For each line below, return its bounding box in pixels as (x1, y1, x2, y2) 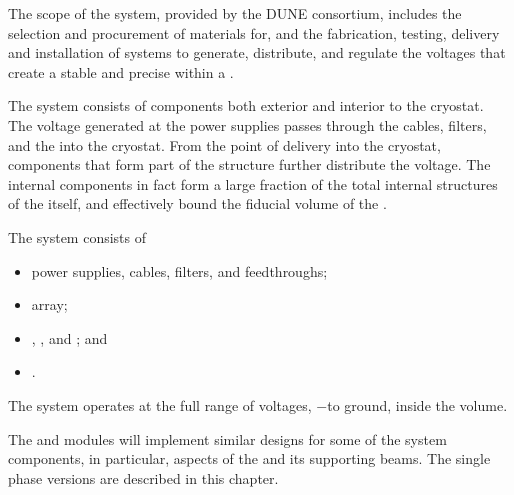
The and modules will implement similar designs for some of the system (8, 428, 447, 449)
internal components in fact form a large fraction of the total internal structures (8, 173, 498, 194)
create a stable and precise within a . (8, 61, 234, 82)
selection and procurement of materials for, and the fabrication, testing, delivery (8, 22, 500, 43)
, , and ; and (31, 327, 108, 348)
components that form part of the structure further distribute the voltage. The (8, 154, 491, 175)
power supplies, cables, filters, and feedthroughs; (31, 260, 328, 281)
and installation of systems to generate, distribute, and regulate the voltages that (8, 42, 506, 63)
